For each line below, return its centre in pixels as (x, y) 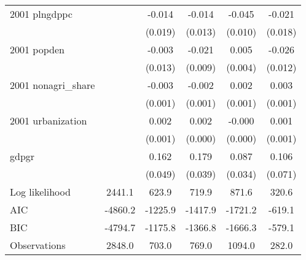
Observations (38, 245)
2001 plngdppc (41, 14)
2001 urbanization (49, 120)
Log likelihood (40, 192)
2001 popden (37, 49)
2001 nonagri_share (53, 85)
